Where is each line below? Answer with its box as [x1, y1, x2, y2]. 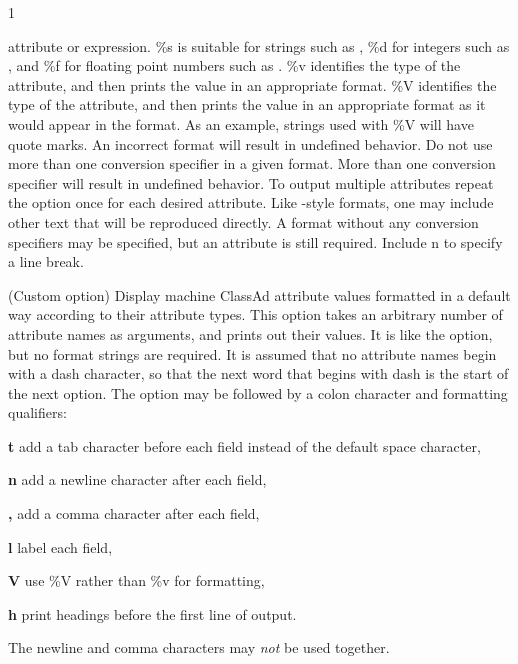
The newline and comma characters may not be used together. [8, 637, 390, 658]
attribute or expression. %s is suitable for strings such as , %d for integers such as [8, 35, 510, 56]
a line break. [8, 251, 84, 272]
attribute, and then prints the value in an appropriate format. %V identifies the [8, 74, 497, 95]
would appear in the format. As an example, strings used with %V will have [8, 113, 474, 134]
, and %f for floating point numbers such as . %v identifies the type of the [8, 55, 461, 76]
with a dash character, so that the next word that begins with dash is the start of [8, 363, 509, 384]
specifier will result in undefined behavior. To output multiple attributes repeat [8, 172, 494, 193]
